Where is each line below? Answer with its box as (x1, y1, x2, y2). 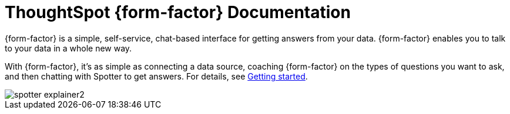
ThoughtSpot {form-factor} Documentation (5, 2, 351, 22)
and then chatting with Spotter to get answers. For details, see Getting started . (5, 71, 308, 81)
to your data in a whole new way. (5, 43, 132, 53)
